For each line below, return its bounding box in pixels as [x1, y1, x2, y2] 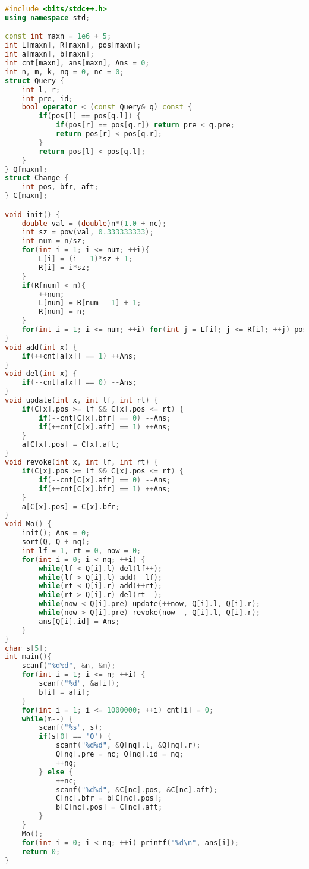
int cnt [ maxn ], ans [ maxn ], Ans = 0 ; [5, 59, 150, 68]
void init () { [5, 210, 61, 219]
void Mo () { [5, 520, 52, 529]
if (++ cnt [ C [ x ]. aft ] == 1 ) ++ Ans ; [39, 422, 171, 431]
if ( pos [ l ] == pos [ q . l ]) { [39, 112, 141, 121]
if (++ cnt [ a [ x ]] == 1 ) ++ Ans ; [21, 352, 137, 360]
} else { [39, 767, 73, 776]
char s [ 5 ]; [5, 644, 48, 652]
